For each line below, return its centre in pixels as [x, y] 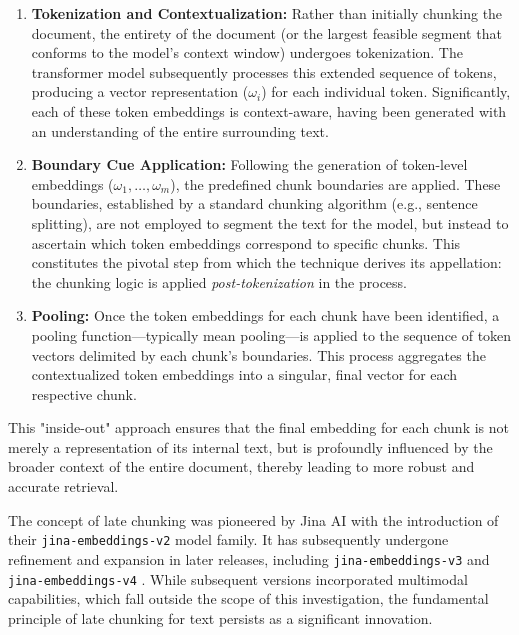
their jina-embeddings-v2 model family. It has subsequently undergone [228, 539]
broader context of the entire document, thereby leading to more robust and [241, 466]
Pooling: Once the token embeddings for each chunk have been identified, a [265, 315]
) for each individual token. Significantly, [386, 91]
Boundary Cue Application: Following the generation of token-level [249, 164]
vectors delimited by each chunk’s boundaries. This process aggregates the [258, 354]
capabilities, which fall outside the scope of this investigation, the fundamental [248, 598]
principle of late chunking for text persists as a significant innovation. [220, 617]
